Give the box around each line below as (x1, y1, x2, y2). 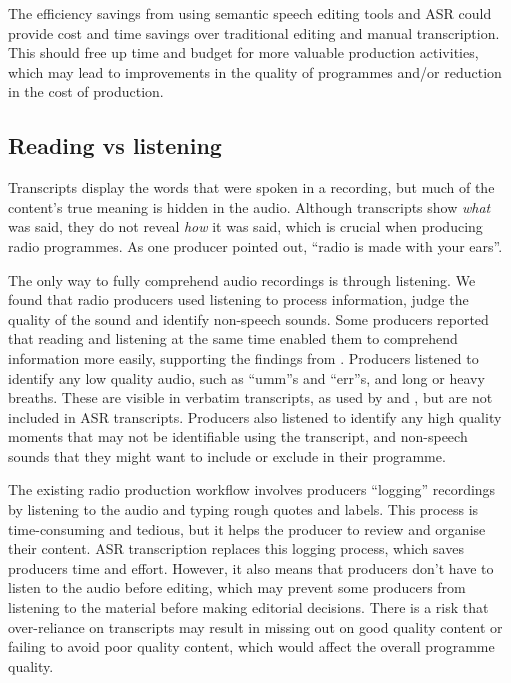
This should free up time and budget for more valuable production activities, (8, 42, 479, 63)
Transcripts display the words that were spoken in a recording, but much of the (8, 177, 495, 198)
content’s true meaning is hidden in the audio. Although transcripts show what (8, 196, 491, 217)
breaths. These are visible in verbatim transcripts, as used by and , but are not (8, 387, 493, 408)
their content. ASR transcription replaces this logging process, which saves (8, 538, 464, 559)
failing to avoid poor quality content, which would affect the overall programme (8, 636, 495, 657)
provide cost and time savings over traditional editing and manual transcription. (8, 22, 500, 43)
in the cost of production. (8, 81, 164, 102)
